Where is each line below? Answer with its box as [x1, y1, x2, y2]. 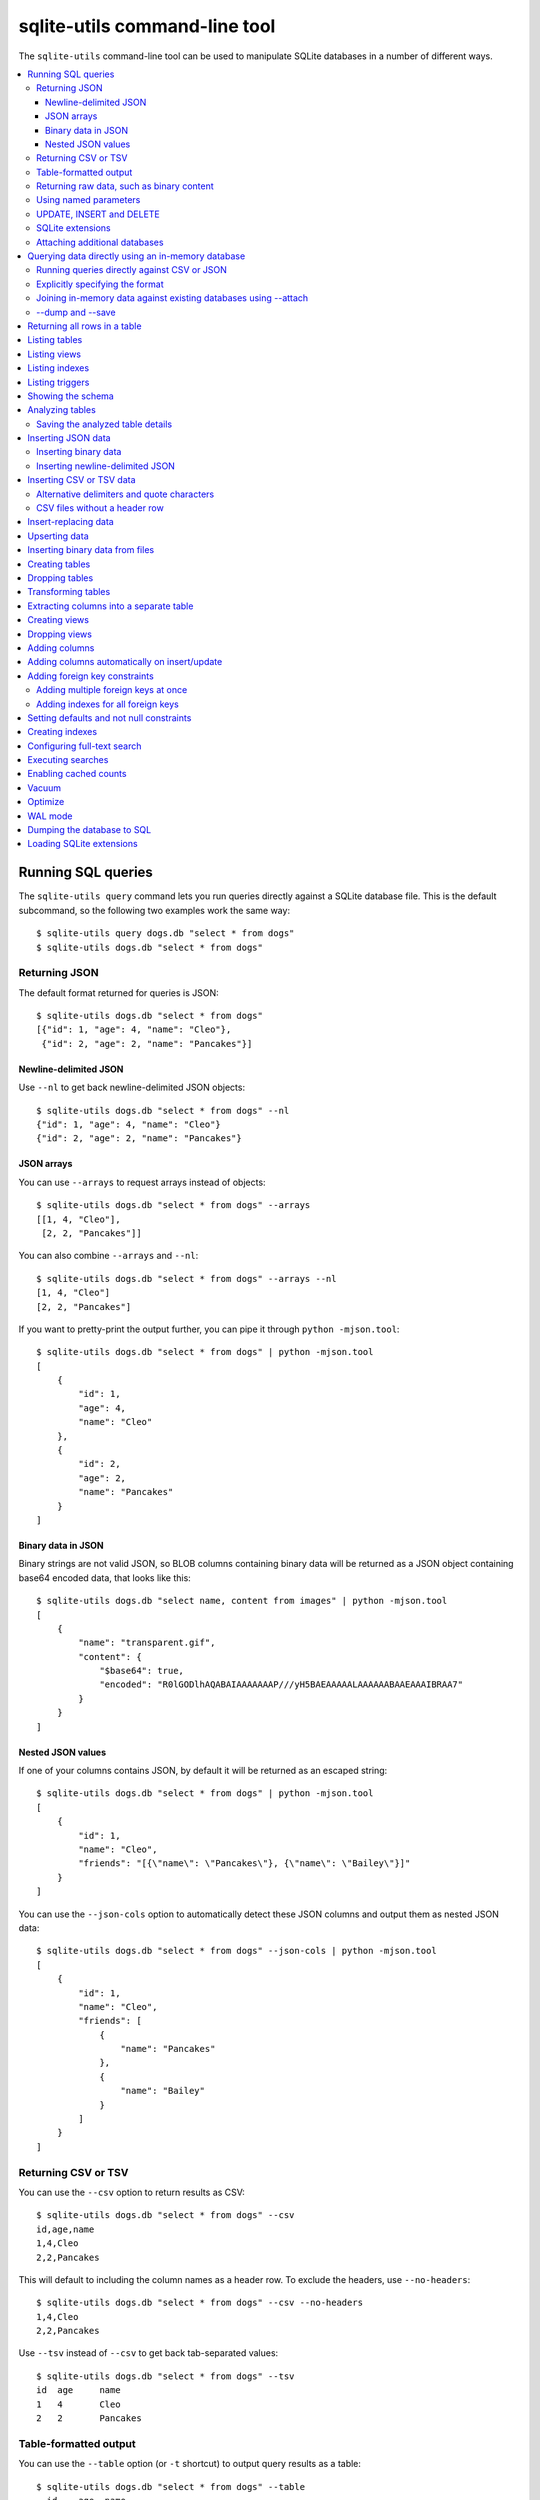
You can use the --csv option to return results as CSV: [18, 2186, 245, 2198]
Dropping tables [27, 572, 94, 584]
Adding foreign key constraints [27, 670, 154, 682]
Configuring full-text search [27, 740, 142, 752]
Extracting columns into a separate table [27, 600, 194, 612]
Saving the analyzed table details [36, 418, 173, 430]
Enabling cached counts [27, 768, 127, 780]
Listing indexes [27, 362, 90, 374]
